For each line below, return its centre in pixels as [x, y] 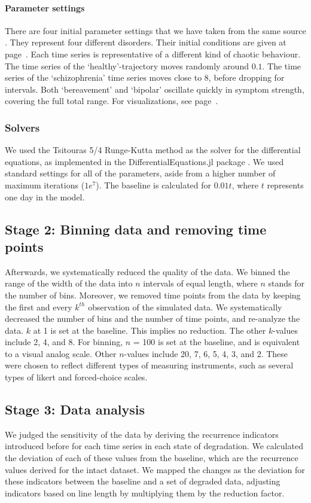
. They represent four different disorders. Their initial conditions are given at [146, 42]
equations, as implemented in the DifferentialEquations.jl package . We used [144, 161]
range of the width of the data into [69, 283]
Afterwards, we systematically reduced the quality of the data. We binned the [147, 271]
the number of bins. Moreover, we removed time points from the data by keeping [153, 295]
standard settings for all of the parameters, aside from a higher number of [140, 173]
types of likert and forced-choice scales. [76, 377]
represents [285, 185]
